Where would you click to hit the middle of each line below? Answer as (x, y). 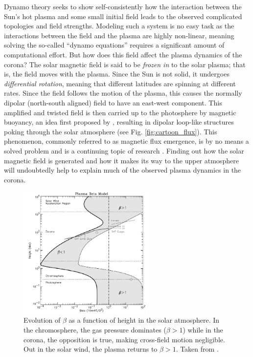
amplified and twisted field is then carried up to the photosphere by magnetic (120, 112)
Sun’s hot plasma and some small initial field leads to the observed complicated (123, 16)
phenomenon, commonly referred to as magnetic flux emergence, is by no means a (126, 141)
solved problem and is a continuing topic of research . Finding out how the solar (124, 150)
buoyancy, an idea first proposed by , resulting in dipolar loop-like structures (119, 122)
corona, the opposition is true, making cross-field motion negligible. (124, 339)
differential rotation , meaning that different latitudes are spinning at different (120, 83)
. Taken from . (197, 349)
